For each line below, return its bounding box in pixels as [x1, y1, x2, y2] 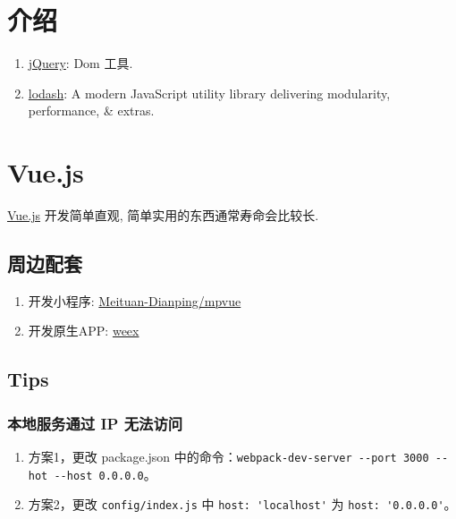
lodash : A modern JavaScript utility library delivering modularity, [28, 83, 391, 102]
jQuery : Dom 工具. [28, 54, 133, 72]
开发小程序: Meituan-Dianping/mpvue [28, 291, 241, 310]
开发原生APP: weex [28, 321, 139, 340]
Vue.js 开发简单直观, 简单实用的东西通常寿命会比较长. [7, 206, 319, 225]
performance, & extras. [28, 101, 155, 120]
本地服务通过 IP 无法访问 [7, 412, 183, 434]
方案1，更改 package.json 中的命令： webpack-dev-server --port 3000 [28, 447, 429, 466]
